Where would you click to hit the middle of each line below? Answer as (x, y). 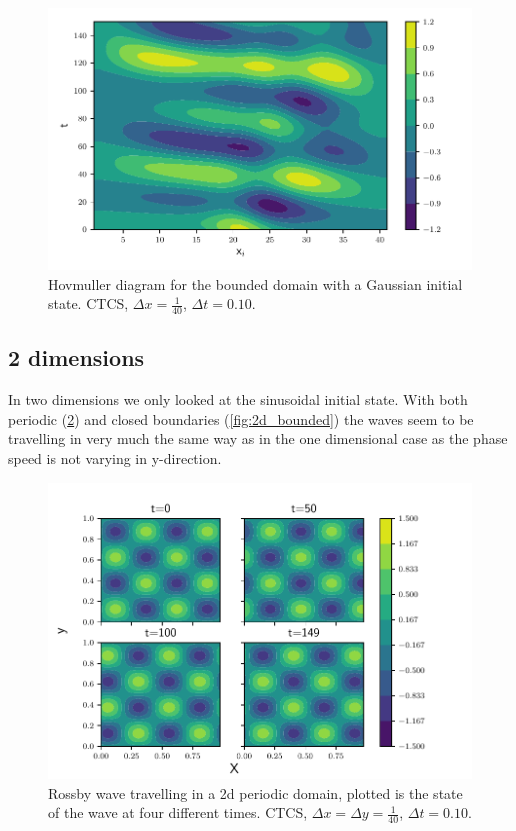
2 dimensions (76, 357)
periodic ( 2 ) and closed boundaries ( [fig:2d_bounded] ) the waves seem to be (241, 418)
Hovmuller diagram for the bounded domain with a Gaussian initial (255, 283)
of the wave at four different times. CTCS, (178, 812)
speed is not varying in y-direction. (115, 458)
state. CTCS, (88, 303)
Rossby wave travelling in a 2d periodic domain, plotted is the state (255, 792)
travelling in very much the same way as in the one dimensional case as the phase (258, 438)
